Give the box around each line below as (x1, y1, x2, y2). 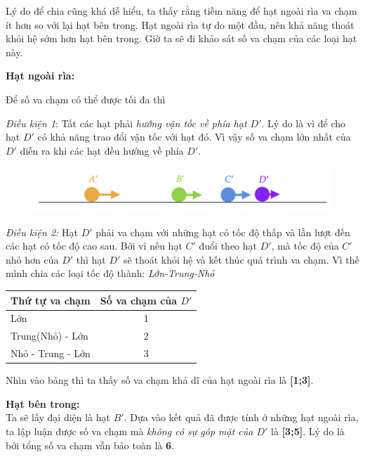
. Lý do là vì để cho (261, 115, 346, 130)
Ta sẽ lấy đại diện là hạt (6, 410, 111, 425)
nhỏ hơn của (6, 252, 59, 266)
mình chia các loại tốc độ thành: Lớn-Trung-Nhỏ (6, 266, 215, 281)
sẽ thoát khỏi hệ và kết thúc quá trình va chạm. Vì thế (124, 252, 359, 266)
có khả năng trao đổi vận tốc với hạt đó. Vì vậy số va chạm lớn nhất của (37, 129, 351, 144)
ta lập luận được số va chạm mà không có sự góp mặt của (6, 423, 253, 438)
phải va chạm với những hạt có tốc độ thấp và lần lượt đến (95, 224, 350, 239)
